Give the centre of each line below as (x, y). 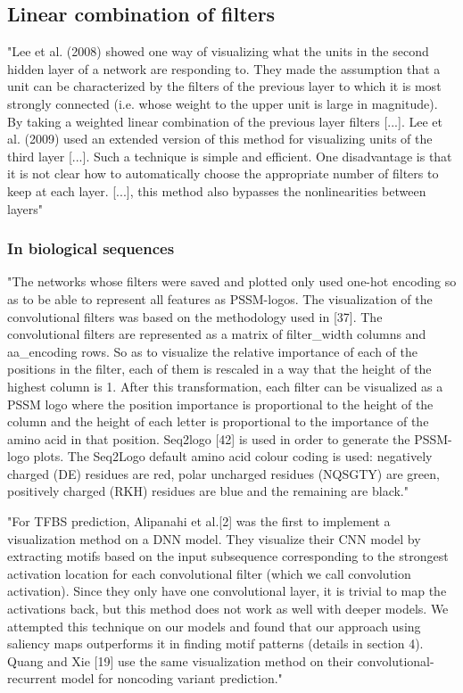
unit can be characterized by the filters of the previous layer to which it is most (224, 86)
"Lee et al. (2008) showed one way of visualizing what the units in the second (218, 51)
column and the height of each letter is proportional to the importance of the (218, 421)
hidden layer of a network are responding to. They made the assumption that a (224, 68)
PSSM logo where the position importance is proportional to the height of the (220, 404)
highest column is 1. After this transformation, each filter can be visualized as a (225, 386)
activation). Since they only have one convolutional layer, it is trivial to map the (227, 591)
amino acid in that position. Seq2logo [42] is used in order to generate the (209, 438)
